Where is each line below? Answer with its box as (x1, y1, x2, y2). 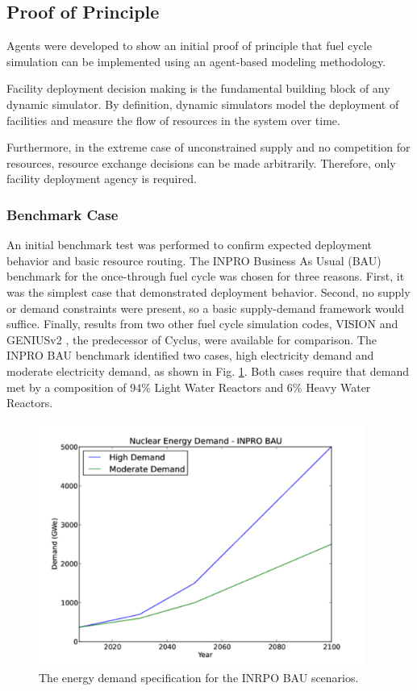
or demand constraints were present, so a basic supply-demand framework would (6, 299, 405, 316)
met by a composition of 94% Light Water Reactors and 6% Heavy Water (6, 378, 371, 395)
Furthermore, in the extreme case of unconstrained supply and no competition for (6, 139, 411, 156)
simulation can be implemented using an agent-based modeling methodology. (6, 52, 386, 69)
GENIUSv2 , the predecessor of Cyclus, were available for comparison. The (6, 331, 377, 348)
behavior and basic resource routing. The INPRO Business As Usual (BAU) (6, 252, 382, 268)
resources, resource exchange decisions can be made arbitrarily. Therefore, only (6, 154, 396, 171)
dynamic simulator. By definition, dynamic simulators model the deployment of (6, 95, 399, 112)
